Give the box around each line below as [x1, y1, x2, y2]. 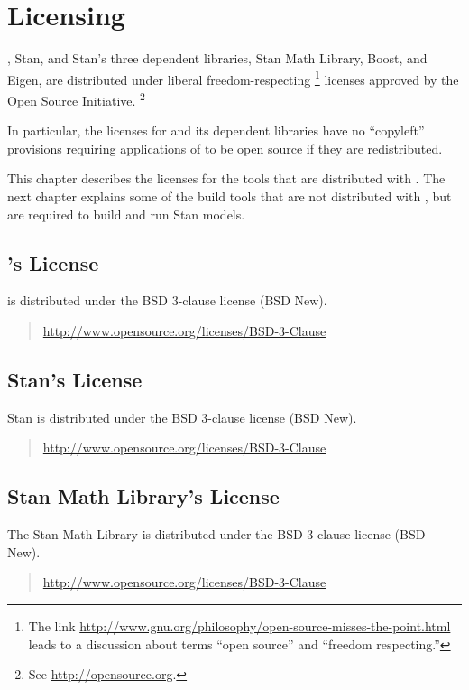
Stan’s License [7, 365, 143, 393]
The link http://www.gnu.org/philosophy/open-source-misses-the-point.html [28, 616, 451, 635]
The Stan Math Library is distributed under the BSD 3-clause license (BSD [7, 525, 426, 544]
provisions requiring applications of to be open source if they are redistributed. [7, 138, 443, 157]
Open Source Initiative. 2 [7, 88, 145, 109]
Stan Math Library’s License [7, 482, 280, 510]
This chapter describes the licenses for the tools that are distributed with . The [7, 169, 446, 188]
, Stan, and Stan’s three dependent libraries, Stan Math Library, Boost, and [7, 49, 428, 68]
